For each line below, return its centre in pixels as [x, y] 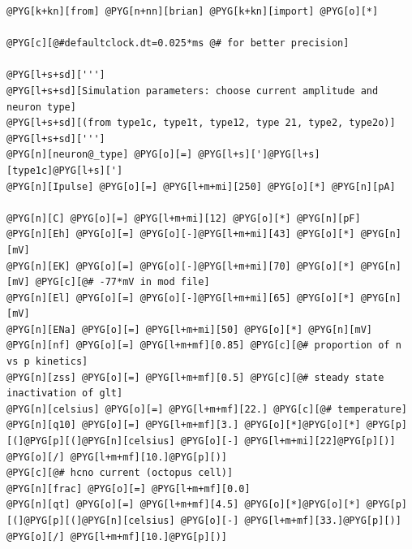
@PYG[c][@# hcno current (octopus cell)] [120, 473]
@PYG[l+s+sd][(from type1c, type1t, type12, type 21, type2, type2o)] [201, 123]
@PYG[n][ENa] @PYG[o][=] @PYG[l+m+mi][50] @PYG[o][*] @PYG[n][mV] [190, 329]
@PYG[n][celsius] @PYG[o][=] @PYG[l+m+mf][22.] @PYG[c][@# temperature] [207, 409]
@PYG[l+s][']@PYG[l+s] [259, 155]
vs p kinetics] [47, 362]
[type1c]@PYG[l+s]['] [65, 170]
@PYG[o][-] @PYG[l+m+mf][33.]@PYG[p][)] [291, 521]
